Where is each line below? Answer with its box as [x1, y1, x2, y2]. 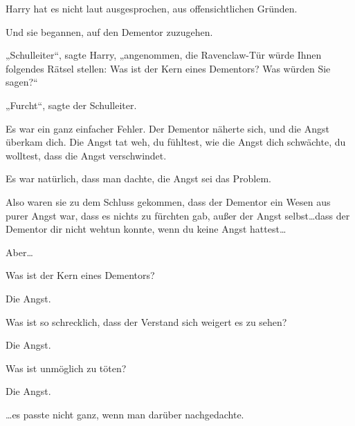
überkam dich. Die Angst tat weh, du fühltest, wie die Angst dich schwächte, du [6, 135, 346, 149]
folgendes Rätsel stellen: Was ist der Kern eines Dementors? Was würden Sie [6, 61, 331, 75]
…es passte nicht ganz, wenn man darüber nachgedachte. [6, 407, 244, 421]
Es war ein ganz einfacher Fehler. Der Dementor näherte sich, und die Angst [6, 121, 329, 135]
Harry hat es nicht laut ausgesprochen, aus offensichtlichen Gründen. [6, 1, 298, 15]
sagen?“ [6, 75, 38, 89]
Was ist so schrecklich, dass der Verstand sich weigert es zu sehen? [6, 314, 287, 329]
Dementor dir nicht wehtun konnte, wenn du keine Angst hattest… [6, 222, 286, 236]
